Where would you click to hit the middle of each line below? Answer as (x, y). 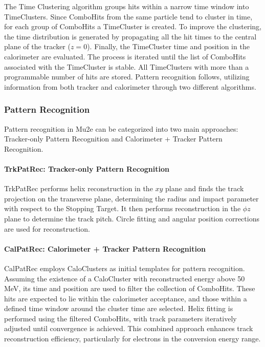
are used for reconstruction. (47, 228)
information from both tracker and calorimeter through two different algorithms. (130, 86)
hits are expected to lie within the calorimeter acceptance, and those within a (126, 298)
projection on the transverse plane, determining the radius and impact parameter (131, 198)
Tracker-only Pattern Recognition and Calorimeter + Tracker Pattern (113, 139)
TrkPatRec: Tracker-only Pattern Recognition (87, 168)
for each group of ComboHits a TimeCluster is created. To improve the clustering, (133, 26)
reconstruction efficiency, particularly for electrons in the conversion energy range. (132, 339)
